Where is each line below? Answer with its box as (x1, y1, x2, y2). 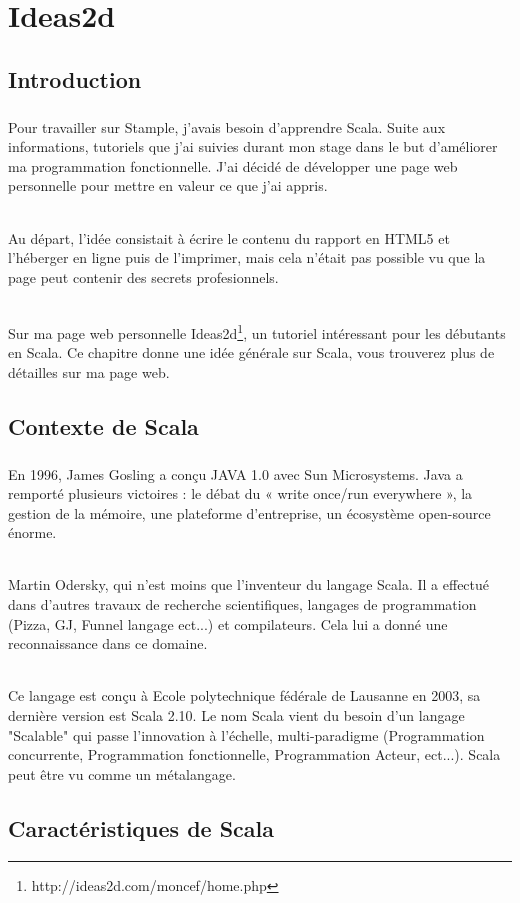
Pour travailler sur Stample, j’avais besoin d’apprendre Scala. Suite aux (8, 116, 446, 137)
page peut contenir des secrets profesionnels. (8, 266, 279, 287)
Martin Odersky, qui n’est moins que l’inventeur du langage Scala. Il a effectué (8, 574, 490, 595)
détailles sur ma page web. (8, 361, 170, 382)
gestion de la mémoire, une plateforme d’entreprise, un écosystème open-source (8, 502, 491, 523)
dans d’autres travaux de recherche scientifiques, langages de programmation (8, 594, 477, 615)
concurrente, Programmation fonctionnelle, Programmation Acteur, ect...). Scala (8, 744, 501, 765)
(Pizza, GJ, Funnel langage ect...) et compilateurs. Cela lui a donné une (8, 613, 448, 634)
